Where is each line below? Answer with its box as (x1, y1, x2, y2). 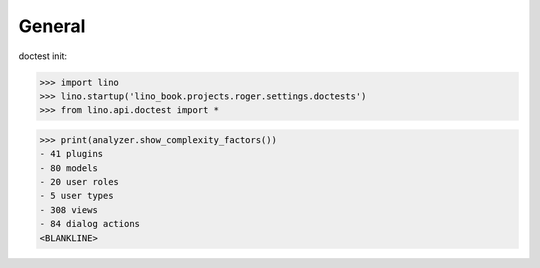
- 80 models (39, 162, 99, 174)
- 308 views (39, 204, 99, 215)
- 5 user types (39, 190, 114, 202)
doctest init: (18, 50, 68, 62)
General (18, 15, 86, 37)
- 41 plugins (39, 148, 104, 160)
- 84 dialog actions (39, 218, 140, 230)
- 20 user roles (39, 176, 120, 188)
